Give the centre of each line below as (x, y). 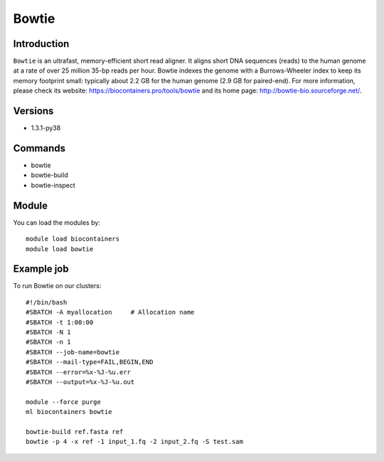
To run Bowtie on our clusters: (57, 286)
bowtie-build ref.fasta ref (75, 431)
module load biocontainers (73, 239)
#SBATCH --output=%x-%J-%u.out (80, 382)
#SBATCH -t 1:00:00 (60, 322)
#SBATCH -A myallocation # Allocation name (110, 312)
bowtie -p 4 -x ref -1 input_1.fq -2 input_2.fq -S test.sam (134, 442)
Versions (33, 111)
